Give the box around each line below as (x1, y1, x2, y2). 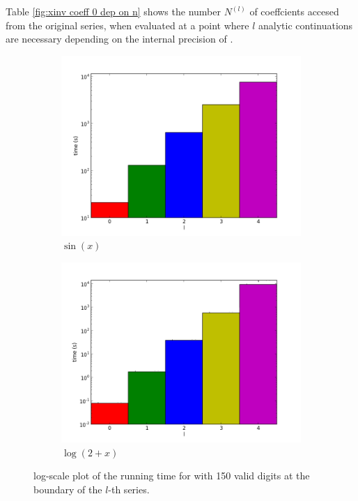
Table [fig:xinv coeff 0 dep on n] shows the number (6, 4, 221, 18)
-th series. (108, 481, 150, 496)
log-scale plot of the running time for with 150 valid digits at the (33, 468, 310, 483)
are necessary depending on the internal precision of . (6, 31, 233, 46)
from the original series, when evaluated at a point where (6, 17, 249, 32)
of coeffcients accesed (249, 4, 339, 18)
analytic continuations (258, 17, 353, 32)
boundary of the (33, 481, 102, 496)
